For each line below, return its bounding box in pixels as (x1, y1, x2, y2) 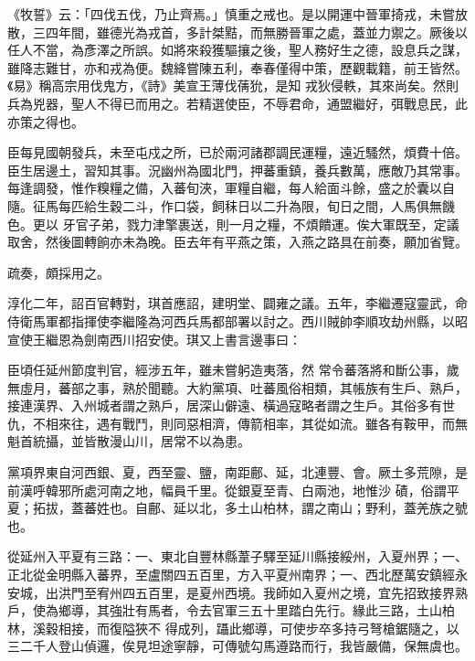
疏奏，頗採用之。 (7, 262, 110, 282)
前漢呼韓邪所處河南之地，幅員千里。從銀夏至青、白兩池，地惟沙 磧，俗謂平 (7, 480, 459, 499)
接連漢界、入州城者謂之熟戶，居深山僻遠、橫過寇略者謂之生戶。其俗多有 (7, 396, 442, 415)
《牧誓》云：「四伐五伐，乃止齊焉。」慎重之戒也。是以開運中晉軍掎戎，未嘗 (7, 5, 455, 23)
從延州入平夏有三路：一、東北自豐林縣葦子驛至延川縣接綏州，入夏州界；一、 (7, 547, 468, 566)
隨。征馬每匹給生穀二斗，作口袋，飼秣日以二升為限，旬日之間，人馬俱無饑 (7, 196, 455, 215)
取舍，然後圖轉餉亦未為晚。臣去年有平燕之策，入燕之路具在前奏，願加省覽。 (7, 232, 468, 251)
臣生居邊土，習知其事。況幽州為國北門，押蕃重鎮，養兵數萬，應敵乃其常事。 (7, 160, 468, 179)
